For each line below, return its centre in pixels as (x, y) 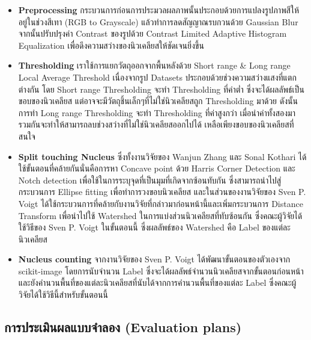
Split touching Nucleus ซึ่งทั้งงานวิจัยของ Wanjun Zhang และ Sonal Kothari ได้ (162, 156)
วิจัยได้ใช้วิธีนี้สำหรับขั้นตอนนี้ (63, 295)
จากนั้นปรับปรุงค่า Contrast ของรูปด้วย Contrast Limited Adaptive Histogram (152, 33)
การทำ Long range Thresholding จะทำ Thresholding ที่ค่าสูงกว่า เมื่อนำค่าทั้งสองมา (157, 112)
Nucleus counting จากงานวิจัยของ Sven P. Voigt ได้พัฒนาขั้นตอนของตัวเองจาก (154, 259)
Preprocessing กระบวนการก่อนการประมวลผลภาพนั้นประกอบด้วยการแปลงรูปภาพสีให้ (159, 10)
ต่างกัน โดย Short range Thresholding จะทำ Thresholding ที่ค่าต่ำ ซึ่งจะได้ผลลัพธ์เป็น (161, 89)
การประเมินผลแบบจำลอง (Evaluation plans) (123, 327)
